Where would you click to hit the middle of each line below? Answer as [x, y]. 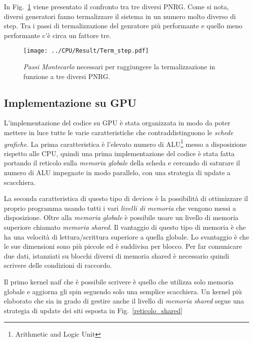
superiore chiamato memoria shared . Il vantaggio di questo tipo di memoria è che [125, 227]
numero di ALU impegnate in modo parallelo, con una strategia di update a [117, 172]
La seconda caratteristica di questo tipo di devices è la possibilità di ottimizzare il [126, 198]
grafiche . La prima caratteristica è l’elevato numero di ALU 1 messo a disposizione [125, 143]
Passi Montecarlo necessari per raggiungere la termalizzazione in [119, 67]
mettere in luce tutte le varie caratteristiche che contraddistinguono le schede [119, 132]
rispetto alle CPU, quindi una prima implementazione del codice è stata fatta [119, 153]
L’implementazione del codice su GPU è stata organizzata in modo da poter [117, 123]
